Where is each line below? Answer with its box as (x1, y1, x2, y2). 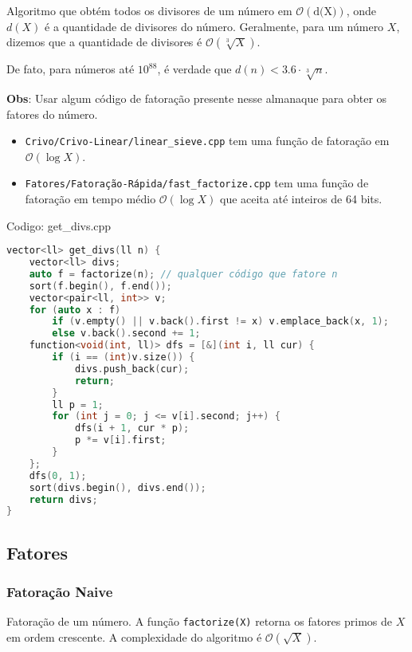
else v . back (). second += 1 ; (52, 328, 201, 340)
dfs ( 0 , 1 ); (29, 469, 87, 481)
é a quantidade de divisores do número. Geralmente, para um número (45, 18, 384, 34)
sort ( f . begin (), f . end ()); (29, 280, 172, 292)
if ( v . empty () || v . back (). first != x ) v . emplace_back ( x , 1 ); (52, 316, 389, 328)
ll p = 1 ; (52, 399, 104, 410)
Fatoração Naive (6, 582, 113, 602)
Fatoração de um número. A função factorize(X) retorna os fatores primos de (6, 613, 393, 630)
